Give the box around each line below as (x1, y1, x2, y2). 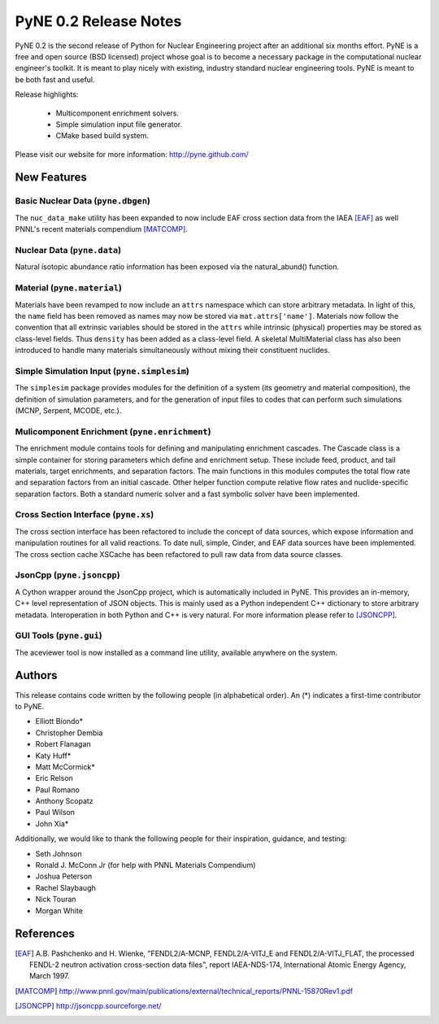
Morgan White (35, 905, 83, 915)
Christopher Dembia (35, 728, 103, 738)
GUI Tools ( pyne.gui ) (15, 630, 103, 642)
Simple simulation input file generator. (55, 119, 183, 129)
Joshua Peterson (35, 871, 93, 882)
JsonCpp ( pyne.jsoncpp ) (15, 569, 121, 581)
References (15, 927, 75, 941)
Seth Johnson (35, 848, 82, 858)
